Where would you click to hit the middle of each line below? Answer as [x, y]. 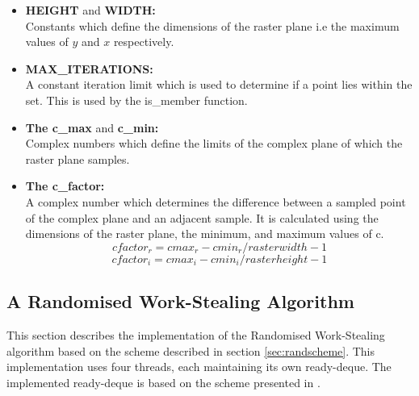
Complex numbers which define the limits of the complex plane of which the [214, 143]
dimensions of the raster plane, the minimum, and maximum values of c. [205, 233]
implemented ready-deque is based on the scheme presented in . [163, 382]
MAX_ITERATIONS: [89, 68]
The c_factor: [65, 186]
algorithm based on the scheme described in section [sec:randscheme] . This [191, 350]
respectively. [144, 42]
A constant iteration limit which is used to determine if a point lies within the [219, 84]
